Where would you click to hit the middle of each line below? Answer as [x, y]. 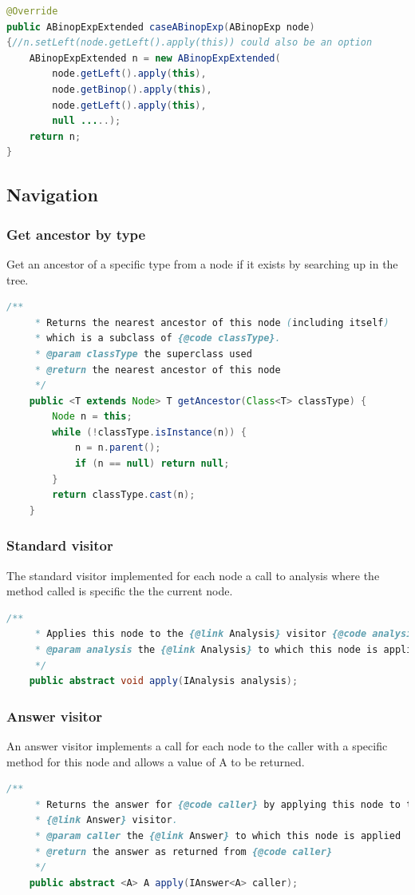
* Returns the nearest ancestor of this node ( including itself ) [212, 322]
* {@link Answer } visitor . [106, 820]
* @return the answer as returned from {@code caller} [184, 851]
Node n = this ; [92, 417]
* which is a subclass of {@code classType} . [158, 338]
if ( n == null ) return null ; [152, 464]
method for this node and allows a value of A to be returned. [156, 761]
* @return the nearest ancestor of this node [158, 370]
